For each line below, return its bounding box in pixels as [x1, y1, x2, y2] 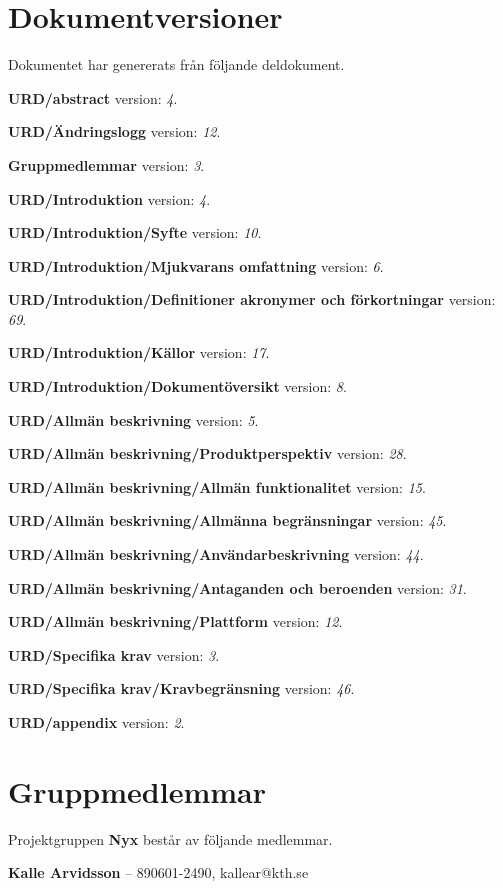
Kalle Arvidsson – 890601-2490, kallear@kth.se [8, 862, 309, 883]
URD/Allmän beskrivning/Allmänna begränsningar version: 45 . [8, 510, 447, 531]
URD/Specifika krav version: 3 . [8, 644, 220, 665]
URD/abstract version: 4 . [8, 87, 178, 108]
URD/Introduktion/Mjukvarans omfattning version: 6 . [8, 255, 384, 276]
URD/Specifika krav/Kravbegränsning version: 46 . [8, 678, 355, 699]
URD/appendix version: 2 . [8, 712, 185, 732]
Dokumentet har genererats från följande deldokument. [8, 54, 345, 75]
